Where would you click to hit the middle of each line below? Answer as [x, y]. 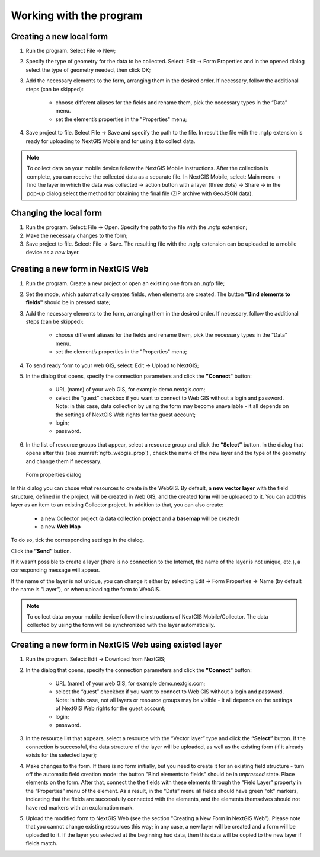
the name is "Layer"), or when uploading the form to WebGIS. [86, 590]
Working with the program [77, 15]
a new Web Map [61, 526]
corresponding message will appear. [55, 570]
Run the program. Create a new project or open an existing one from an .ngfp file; [125, 283]
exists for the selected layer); [61, 755]
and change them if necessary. [64, 461]
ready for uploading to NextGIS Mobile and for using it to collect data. [111, 141]
